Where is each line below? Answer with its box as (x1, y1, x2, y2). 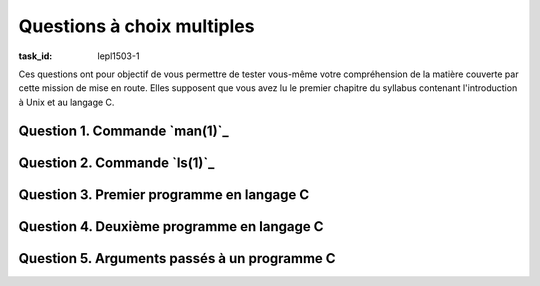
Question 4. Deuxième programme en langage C (18, 218, 324, 235)
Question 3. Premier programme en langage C (18, 186, 310, 203)
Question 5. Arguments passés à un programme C (18, 250, 336, 267)
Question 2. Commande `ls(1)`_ (18, 154, 215, 171)
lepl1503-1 (97, 50, 140, 62)
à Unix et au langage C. (18, 96, 115, 108)
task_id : (18, 50, 53, 62)
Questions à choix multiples (18, 15, 255, 37)
